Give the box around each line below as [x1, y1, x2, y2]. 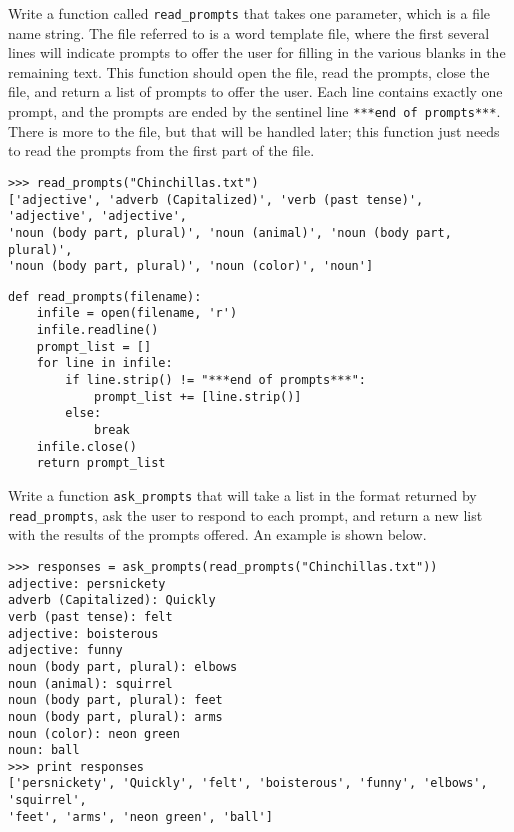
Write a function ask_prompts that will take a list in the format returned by [8, 485, 477, 506]
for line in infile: [36, 356, 173, 371]
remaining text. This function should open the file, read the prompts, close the [8, 61, 490, 82]
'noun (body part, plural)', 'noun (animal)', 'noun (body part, [8, 225, 452, 240]
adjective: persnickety [8, 576, 166, 591]
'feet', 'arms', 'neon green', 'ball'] [8, 809, 273, 824]
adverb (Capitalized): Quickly [8, 593, 216, 608]
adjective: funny [8, 643, 123, 658]
